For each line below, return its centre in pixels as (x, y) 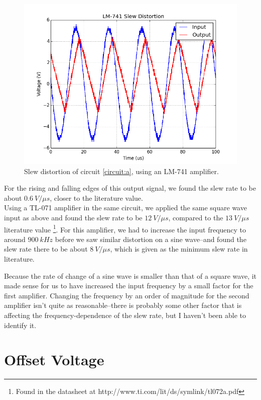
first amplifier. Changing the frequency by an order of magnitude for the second (127, 295)
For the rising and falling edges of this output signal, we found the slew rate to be (130, 188)
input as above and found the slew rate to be (73, 217)
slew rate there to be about (46, 249)
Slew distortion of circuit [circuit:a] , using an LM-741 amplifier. (121, 171)
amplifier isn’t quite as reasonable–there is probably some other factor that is (123, 305)
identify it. (20, 325)
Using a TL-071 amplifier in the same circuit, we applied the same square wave (125, 208)
